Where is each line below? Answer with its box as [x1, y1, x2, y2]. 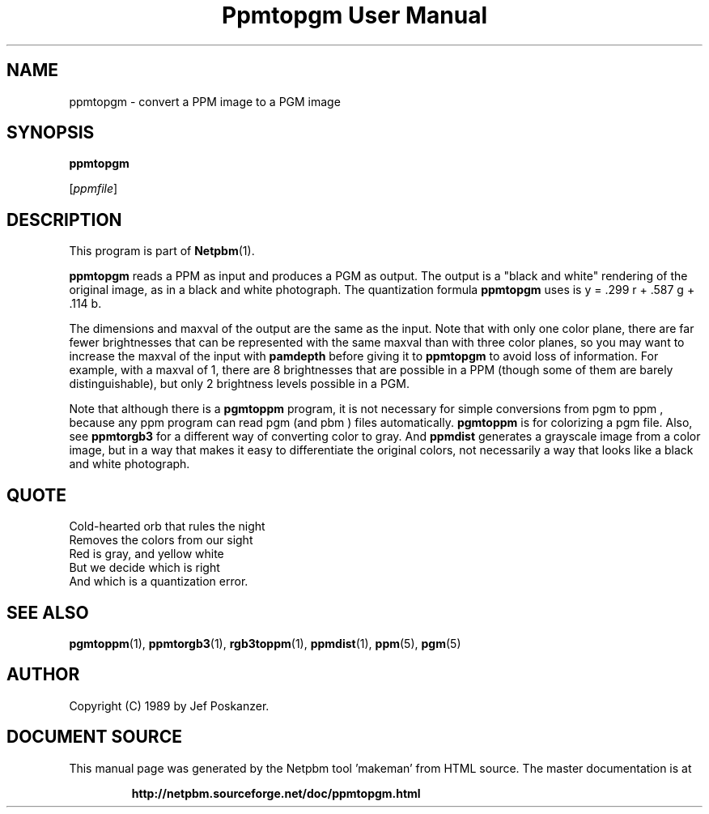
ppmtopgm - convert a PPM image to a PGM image [69, 94, 341, 109]
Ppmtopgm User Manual [222, 2, 487, 29]
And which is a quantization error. [69, 574, 248, 589]
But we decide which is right [69, 560, 220, 575]
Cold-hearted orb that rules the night [69, 519, 265, 534]
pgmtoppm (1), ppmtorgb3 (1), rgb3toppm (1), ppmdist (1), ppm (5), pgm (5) [69, 636, 461, 650]
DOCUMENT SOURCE [6, 727, 182, 748]
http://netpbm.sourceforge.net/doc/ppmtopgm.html [131, 786, 421, 800]
